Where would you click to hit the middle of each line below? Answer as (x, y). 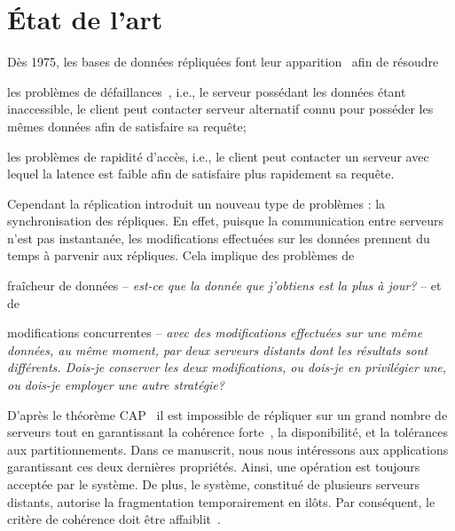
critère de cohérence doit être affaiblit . (114, 519)
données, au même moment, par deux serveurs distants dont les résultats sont (218, 349)
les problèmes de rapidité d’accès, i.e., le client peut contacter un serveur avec (218, 156)
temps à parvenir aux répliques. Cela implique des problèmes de (181, 255)
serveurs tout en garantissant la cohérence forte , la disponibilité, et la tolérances (227, 432)
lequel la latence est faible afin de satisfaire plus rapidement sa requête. (201, 174)
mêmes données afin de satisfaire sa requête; (127, 126)
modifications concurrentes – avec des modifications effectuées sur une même (215, 333)
